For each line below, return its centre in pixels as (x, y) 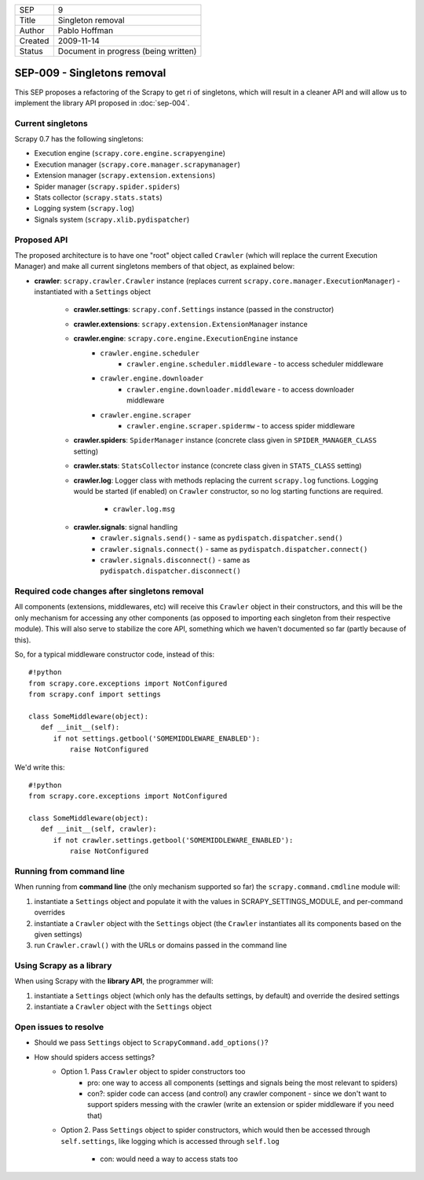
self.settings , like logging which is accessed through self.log (170, 1141)
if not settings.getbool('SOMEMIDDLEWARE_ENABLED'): (157, 738)
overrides (50, 913)
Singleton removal (91, 20)
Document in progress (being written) (127, 51)
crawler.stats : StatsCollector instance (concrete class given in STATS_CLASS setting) (217, 466)
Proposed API (41, 240)
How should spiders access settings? (95, 1057)
